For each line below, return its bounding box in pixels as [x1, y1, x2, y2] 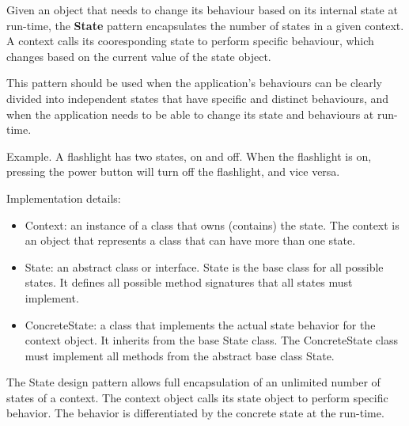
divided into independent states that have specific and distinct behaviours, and [6, 89, 389, 106]
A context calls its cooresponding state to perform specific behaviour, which [6, 32, 374, 49]
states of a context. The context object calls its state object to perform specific [6, 389, 388, 405]
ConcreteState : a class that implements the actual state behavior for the [25, 316, 376, 333]
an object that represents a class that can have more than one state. [25, 232, 356, 249]
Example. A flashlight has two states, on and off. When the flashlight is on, [6, 147, 372, 164]
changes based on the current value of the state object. [6, 48, 271, 64]
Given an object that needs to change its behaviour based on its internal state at [6, 2, 398, 17]
